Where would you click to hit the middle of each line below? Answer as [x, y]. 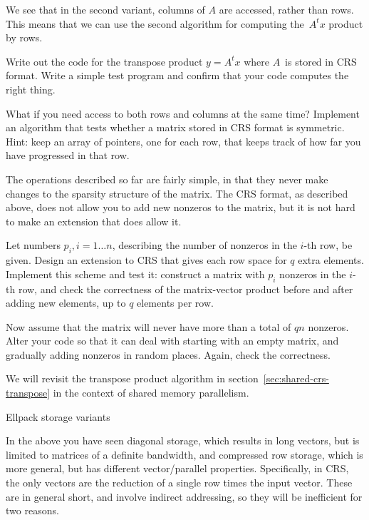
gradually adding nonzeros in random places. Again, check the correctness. [168, 354]
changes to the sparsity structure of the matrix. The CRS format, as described [177, 193]
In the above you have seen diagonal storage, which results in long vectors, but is [183, 440]
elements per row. [175, 303]
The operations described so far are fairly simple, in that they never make [167, 179]
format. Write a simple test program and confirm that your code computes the [177, 75]
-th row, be [328, 245]
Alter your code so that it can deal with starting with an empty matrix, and [172, 341]
